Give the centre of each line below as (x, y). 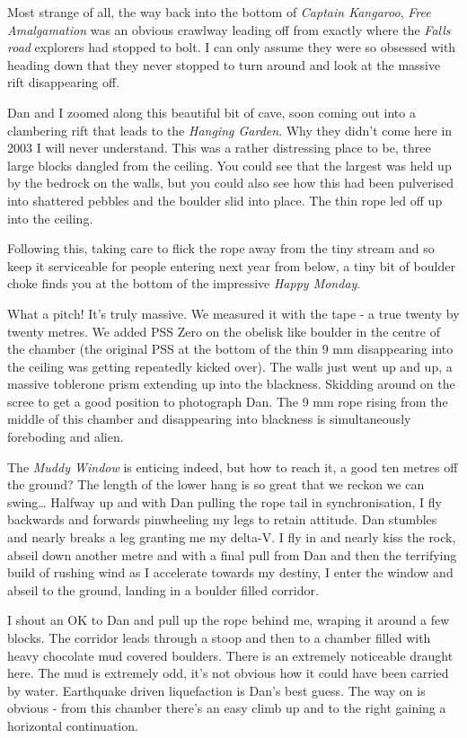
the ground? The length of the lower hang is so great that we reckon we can (216, 484)
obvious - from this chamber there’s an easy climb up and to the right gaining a (227, 708)
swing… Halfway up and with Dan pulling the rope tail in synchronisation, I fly (225, 501)
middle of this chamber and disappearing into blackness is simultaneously (209, 419)
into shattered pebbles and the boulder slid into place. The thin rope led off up (225, 200)
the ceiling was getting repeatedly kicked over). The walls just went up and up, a (230, 366)
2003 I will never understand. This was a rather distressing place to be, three (219, 148)
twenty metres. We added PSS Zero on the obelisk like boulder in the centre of (224, 331)
